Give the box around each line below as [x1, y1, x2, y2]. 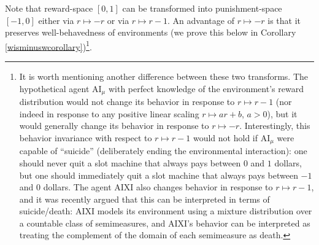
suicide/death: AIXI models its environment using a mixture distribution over [19, 204, 312, 217]
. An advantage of [167, 14, 234, 26]
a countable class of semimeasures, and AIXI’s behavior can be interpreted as [19, 216, 310, 229]
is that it [267, 14, 301, 26]
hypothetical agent [19, 82, 90, 95]
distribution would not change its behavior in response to [19, 95, 235, 108]
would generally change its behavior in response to [19, 119, 209, 132]
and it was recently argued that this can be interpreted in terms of [19, 192, 270, 205]
